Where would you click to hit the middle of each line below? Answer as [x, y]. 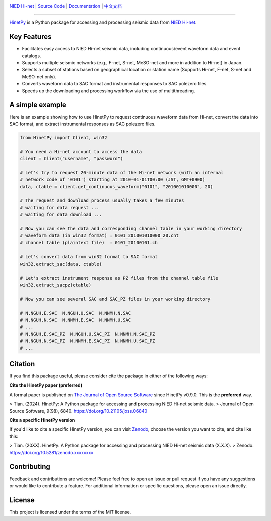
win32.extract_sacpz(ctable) [56, 285]
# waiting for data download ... [61, 215]
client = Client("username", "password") [72, 159]
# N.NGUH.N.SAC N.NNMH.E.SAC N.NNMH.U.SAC [76, 320]
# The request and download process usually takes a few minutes [102, 201]
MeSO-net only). [39, 77]
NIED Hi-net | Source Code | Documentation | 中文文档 [66, 6]
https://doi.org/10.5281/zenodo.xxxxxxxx [51, 452]
